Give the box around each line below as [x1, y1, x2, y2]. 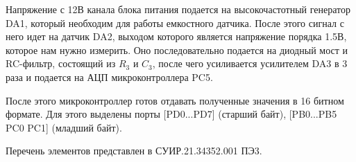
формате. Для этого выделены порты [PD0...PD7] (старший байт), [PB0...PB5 [6, 107, 337, 121]
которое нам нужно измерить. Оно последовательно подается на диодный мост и [6, 42, 348, 57]
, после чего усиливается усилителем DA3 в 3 [152, 56, 348, 71]
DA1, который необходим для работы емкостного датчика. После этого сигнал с [6, 15, 344, 30]
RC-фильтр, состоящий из [6, 56, 116, 71]
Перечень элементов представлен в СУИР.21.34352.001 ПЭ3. [6, 143, 262, 158]
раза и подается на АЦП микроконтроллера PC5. [6, 69, 213, 84]
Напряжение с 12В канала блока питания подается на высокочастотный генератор [6, 2, 351, 16]
